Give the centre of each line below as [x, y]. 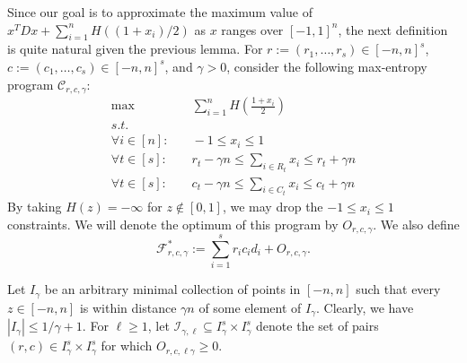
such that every [398, 289]
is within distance [128, 307]
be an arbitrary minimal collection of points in [172, 289]
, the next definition [393, 29]
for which [127, 346]
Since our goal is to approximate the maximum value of [160, 12]
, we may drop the [273, 207]
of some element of [250, 307]
